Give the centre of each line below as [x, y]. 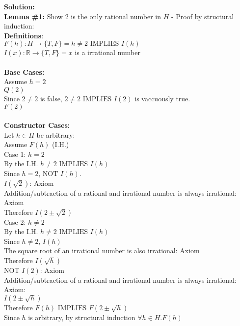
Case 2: [15, 222]
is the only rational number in [116, 16]
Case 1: [15, 154]
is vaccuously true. [162, 98]
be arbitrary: [56, 134]
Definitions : [24, 35]
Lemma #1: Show [33, 16]
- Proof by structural [202, 16]
